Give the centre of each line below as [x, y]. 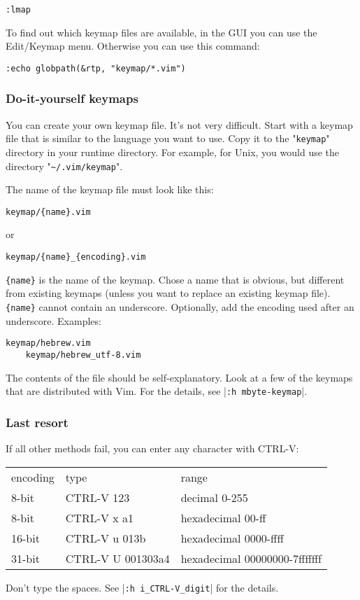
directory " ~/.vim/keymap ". [64, 166]
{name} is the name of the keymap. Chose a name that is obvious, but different [175, 279]
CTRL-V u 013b [106, 538]
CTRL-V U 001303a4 [117, 558]
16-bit [26, 538]
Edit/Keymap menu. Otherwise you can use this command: [133, 46]
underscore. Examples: [53, 320]
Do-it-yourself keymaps [72, 98]
